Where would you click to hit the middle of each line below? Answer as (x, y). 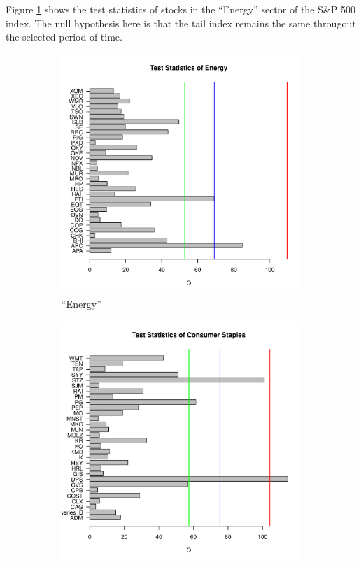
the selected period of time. (64, 37)
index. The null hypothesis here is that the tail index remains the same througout (181, 23)
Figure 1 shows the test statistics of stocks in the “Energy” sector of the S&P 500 (180, 9)
